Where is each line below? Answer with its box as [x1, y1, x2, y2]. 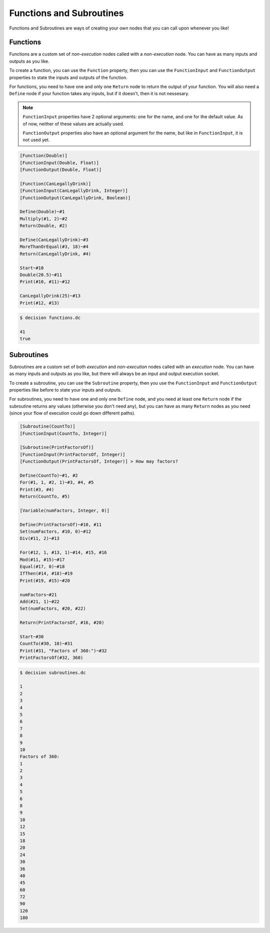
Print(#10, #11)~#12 [19, 279, 70, 285]
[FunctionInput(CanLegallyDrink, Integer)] [19, 188, 128, 194]
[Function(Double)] [19, 153, 67, 159]
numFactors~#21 [19, 591, 57, 597]
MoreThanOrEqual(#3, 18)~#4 [19, 244, 88, 250]
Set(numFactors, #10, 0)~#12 [19, 528, 91, 534]
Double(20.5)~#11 [19, 272, 62, 277]
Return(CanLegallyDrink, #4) [19, 251, 91, 256]
